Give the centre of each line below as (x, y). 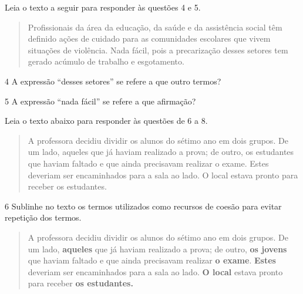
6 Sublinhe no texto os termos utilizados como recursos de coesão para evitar (143, 206)
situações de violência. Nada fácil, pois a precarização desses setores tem (158, 50)
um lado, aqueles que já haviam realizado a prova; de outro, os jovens (157, 249)
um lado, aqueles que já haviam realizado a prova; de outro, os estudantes (161, 152)
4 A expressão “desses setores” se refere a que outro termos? (113, 81)
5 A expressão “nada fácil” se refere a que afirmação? (100, 101)
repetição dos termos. (43, 217)
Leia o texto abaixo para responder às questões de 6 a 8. (106, 121)
